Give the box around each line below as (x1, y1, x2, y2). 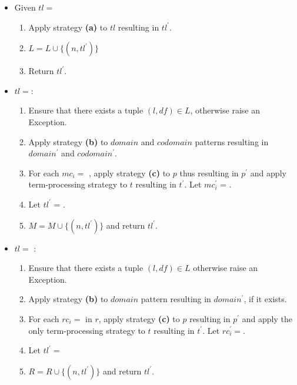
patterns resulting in (195, 135, 269, 148)
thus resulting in (179, 166, 239, 179)
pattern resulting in (141, 293, 211, 305)
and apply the (242, 312, 292, 324)
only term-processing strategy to (28, 324, 145, 336)
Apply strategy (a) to (28, 21, 108, 33)
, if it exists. (243, 293, 287, 305)
